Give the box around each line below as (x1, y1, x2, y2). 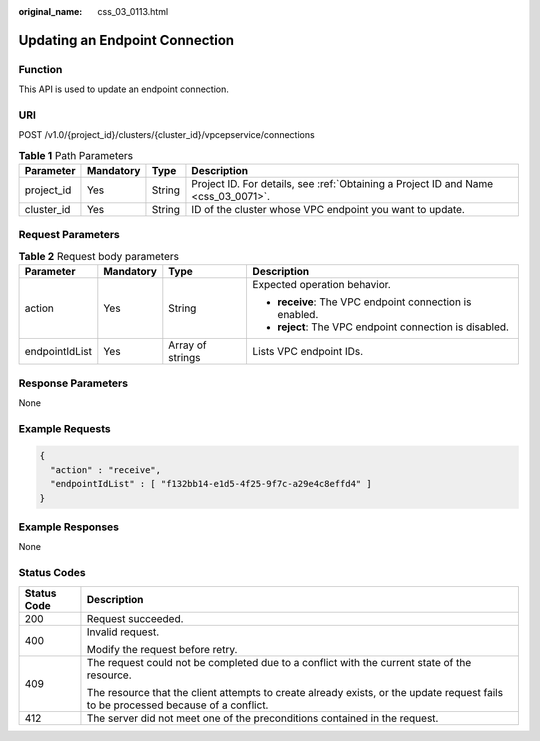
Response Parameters (18, 376, 129, 390)
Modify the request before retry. (86, 642, 238, 656)
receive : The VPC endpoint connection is (277, 295, 472, 309)
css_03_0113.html (97, 6, 169, 17)
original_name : (18, 6, 83, 17)
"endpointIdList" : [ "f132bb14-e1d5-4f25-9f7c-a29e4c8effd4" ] (50, 478, 372, 490)
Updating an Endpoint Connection (18, 31, 235, 49)
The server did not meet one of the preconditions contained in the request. (86, 711, 439, 725)
